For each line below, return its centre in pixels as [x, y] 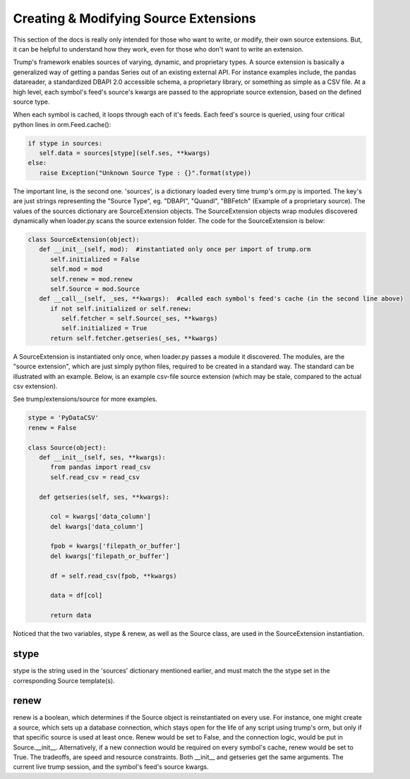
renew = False [52, 428]
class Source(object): [67, 447]
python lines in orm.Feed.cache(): [62, 124]
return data [71, 615]
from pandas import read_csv [101, 467]
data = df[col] [77, 596]
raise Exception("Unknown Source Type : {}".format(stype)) [145, 173]
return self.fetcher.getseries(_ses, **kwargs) [134, 338]
